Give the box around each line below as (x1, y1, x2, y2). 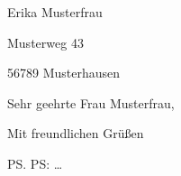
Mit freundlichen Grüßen (7, 124, 144, 143)
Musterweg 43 (7, 32, 84, 51)
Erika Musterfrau (7, 3, 103, 21)
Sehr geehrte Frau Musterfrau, (7, 93, 175, 112)
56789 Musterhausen (7, 63, 121, 82)
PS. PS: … (7, 153, 63, 172)
